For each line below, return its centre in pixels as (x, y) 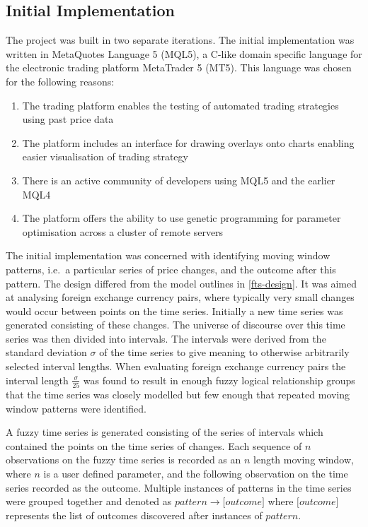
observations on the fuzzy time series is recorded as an (123, 460)
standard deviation (46, 352)
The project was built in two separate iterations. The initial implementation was (180, 40)
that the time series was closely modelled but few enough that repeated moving (178, 394)
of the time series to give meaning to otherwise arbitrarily (224, 352)
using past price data (68, 119)
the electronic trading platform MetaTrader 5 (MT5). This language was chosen (179, 67)
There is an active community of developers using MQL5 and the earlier (179, 180)
